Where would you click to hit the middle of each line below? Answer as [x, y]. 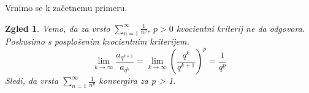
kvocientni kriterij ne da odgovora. [241, 28]
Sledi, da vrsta [32, 80]
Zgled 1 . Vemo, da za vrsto [58, 28]
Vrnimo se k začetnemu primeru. [66, 7]
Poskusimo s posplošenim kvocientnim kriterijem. [97, 41]
